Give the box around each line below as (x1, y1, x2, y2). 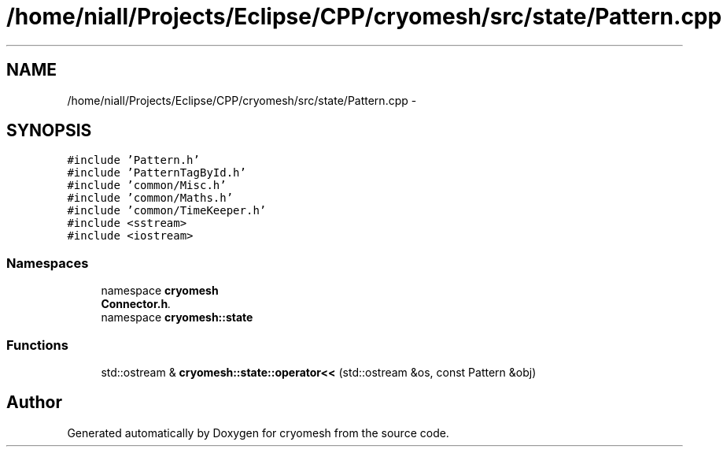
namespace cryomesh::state (101, 310, 253, 325)
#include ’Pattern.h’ (67, 154, 200, 167)
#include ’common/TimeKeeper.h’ (67, 204, 267, 217)
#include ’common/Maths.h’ (67, 191, 234, 205)
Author (6, 392, 62, 413)
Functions (6, 336, 68, 353)
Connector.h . (101, 297, 172, 311)
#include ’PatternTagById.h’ (67, 166, 246, 180)
